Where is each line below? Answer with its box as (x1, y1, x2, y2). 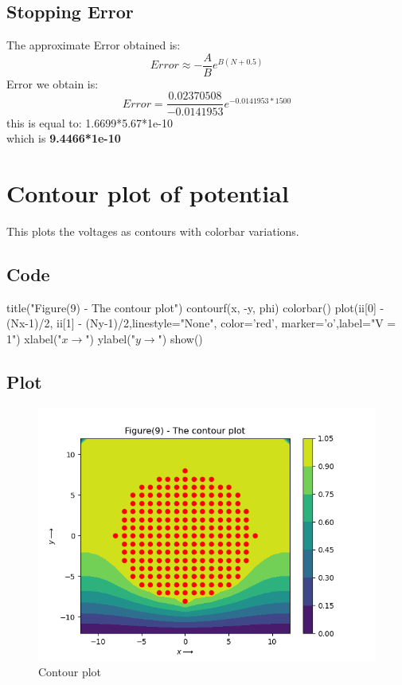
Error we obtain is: (6, 75, 99, 92)
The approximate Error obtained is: (6, 37, 181, 53)
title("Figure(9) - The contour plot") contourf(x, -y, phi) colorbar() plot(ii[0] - (6, 299, 384, 315)
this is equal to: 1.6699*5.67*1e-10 (6, 114, 173, 131)
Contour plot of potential (6, 176, 289, 209)
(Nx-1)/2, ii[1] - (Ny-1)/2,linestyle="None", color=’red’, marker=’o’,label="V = (6, 315, 396, 331)
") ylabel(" (85, 330, 135, 346)
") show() (158, 330, 203, 346)
